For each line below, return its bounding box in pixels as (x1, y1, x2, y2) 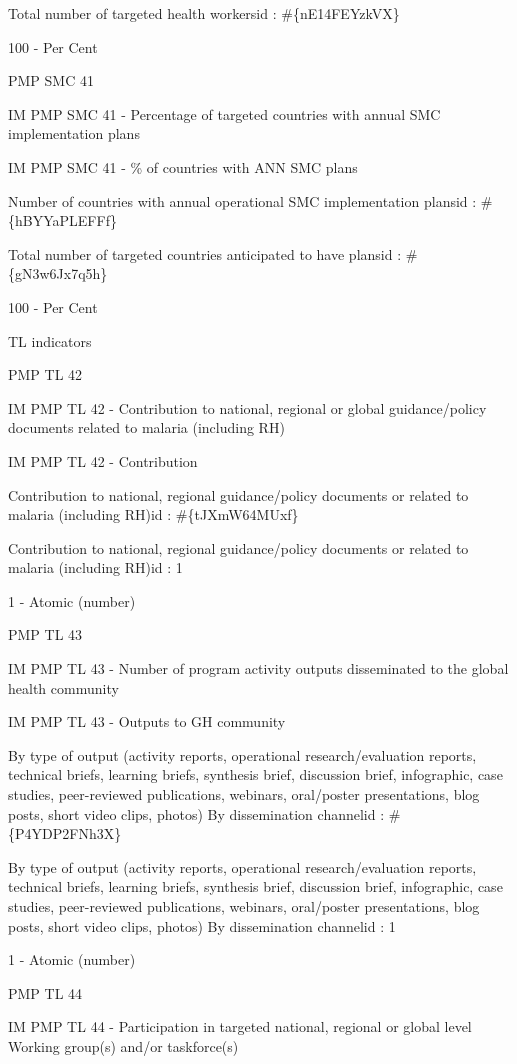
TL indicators (8, 330, 92, 351)
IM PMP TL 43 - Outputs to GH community (8, 711, 286, 732)
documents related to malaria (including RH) (8, 417, 285, 438)
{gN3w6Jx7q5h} (8, 263, 108, 284)
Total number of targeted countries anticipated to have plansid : (8, 243, 402, 264)
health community (8, 677, 119, 698)
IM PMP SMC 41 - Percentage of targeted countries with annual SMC (8, 103, 441, 124)
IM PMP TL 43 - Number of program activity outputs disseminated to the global (8, 658, 509, 679)
